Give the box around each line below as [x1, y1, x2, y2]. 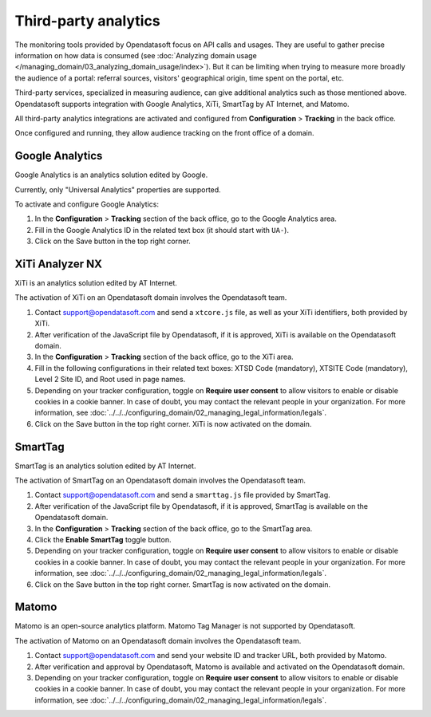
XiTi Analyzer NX [14, 257, 103, 270]
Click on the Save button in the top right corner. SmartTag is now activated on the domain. [34, 579, 331, 589]
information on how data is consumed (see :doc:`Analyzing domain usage [14, 50, 257, 60]
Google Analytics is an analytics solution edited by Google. [14, 170, 208, 179]
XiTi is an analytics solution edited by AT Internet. [14, 278, 177, 288]
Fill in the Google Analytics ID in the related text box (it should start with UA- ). [34, 225, 289, 234]
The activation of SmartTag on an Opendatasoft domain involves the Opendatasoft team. [14, 475, 306, 486]
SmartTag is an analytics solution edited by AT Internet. [14, 461, 196, 471]
